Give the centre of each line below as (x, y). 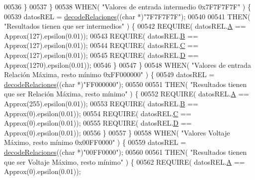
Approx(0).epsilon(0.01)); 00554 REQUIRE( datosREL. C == (98, 113)
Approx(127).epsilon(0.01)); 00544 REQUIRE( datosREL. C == (101, 45)
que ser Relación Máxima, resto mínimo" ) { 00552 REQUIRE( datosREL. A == (127, 94)
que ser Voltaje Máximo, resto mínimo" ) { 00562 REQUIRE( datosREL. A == (125, 161)
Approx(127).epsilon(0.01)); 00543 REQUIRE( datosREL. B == (101, 35)
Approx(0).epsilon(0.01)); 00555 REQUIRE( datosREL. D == (98, 123)
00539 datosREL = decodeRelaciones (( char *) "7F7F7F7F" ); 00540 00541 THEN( (127, 16)
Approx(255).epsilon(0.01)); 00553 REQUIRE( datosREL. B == (101, 103)
